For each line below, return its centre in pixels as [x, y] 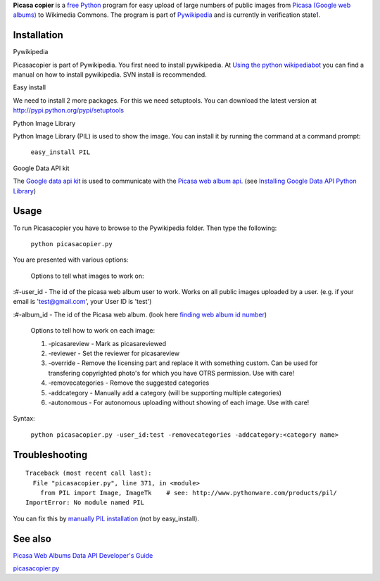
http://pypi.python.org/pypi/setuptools [69, 110]
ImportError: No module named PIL [85, 503]
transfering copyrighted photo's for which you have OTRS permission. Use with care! [171, 373]
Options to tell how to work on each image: [93, 331]
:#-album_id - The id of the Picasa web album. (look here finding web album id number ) [140, 314]
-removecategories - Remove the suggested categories [129, 383]
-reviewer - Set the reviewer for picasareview [114, 353]
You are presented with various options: [71, 260]
